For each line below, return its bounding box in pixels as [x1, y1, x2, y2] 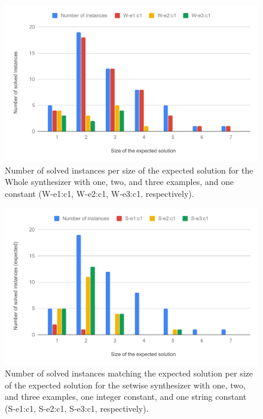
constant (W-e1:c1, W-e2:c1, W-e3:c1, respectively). [5, 187, 194, 199]
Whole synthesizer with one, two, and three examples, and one [5, 175, 234, 188]
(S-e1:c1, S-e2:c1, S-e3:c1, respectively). [5, 402, 149, 414]
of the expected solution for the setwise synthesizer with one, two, [5, 378, 246, 391]
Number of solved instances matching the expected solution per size [5, 367, 253, 379]
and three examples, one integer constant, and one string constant [5, 390, 247, 403]
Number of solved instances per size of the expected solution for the [5, 163, 253, 176]
